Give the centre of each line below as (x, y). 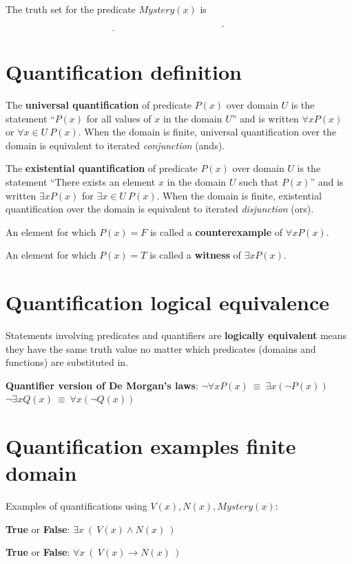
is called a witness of (195, 255)
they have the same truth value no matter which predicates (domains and (161, 348)
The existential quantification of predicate (102, 168)
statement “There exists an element (81, 181)
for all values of (119, 118)
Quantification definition (124, 72)
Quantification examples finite (151, 446)
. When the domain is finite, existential (239, 195)
